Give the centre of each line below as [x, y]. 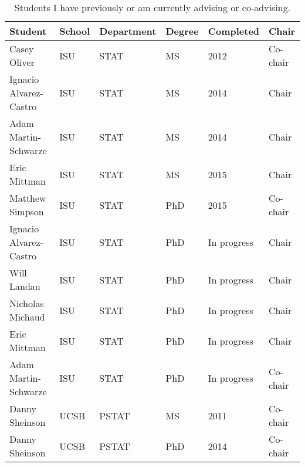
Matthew [28, 198]
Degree [182, 31]
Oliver [22, 62]
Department [128, 31]
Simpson [27, 211]
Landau [25, 286]
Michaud [27, 317]
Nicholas [27, 303]
